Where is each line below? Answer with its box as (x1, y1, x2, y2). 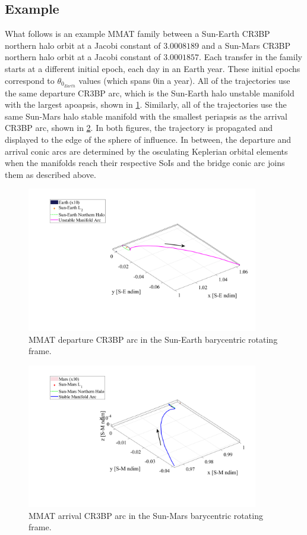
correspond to (5, 74, 55, 86)
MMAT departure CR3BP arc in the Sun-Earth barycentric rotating (29, 333, 278, 345)
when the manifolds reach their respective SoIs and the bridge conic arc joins (5, 157, 285, 169)
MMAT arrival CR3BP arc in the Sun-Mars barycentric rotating (29, 509, 263, 521)
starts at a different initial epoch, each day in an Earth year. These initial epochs (5, 62, 300, 74)
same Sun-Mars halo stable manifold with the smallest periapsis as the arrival (5, 109, 287, 122)
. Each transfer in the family (199, 51, 302, 63)
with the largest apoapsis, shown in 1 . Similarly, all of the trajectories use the (5, 98, 287, 111)
